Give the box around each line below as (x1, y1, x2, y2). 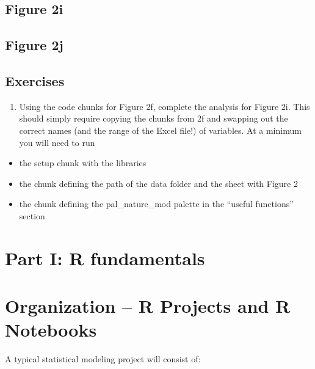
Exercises (5, 71, 65, 90)
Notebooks (5, 317, 97, 342)
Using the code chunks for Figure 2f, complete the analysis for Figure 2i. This (19, 100, 310, 112)
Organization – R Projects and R (5, 293, 291, 318)
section (19, 209, 45, 222)
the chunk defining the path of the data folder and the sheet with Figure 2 (19, 177, 298, 189)
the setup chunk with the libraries (19, 156, 147, 169)
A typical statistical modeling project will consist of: (5, 353, 201, 365)
